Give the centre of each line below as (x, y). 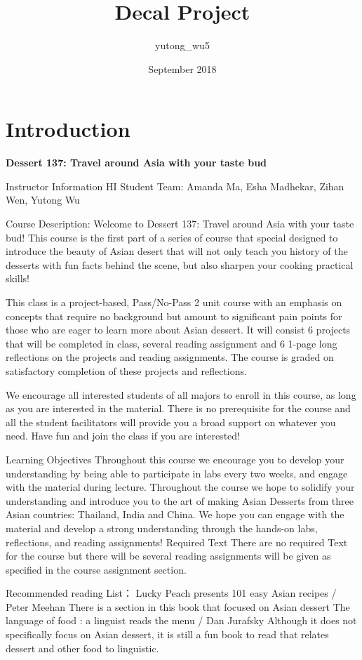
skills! (18, 278)
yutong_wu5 (182, 45)
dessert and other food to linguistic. (82, 648)
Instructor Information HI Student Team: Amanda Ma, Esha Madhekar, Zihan (175, 186)
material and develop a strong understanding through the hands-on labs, (162, 528)
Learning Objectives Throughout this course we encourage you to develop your (175, 459)
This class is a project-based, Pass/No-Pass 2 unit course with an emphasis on (174, 302)
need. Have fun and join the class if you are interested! (123, 436)
